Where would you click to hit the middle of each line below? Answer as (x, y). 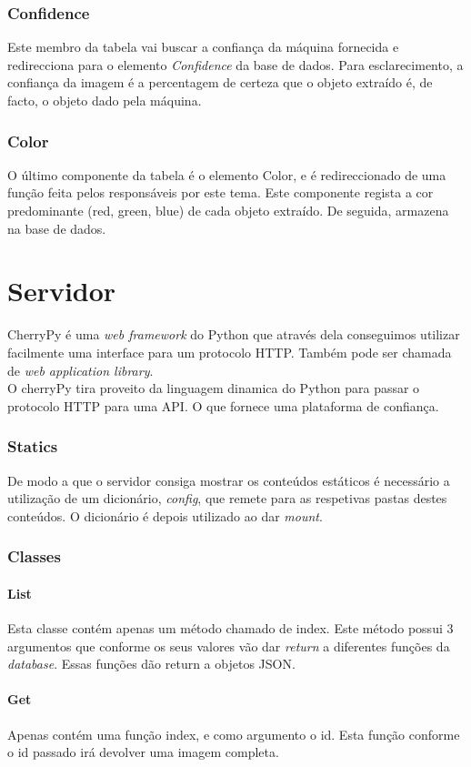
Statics (33, 446)
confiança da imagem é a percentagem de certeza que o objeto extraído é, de (220, 82)
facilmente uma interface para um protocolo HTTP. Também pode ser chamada (230, 352)
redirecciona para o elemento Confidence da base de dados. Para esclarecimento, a (235, 64)
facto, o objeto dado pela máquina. (105, 100)
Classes (34, 556)
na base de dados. (57, 228)
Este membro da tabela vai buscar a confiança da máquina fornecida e (203, 47)
